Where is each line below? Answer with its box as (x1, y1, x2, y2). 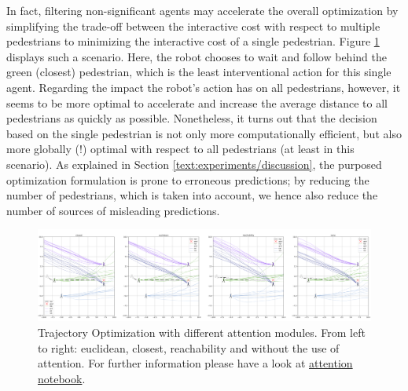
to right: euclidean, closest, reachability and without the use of (38, 339, 340, 356)
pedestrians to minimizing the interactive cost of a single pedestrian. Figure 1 (6, 33, 380, 49)
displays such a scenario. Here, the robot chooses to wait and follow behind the (6, 48, 387, 64)
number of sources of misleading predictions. (6, 202, 220, 218)
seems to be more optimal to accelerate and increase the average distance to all (6, 94, 388, 111)
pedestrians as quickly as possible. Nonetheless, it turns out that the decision (6, 110, 377, 126)
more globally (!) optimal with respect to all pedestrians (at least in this (6, 141, 355, 157)
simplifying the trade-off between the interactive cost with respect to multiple (6, 17, 380, 34)
